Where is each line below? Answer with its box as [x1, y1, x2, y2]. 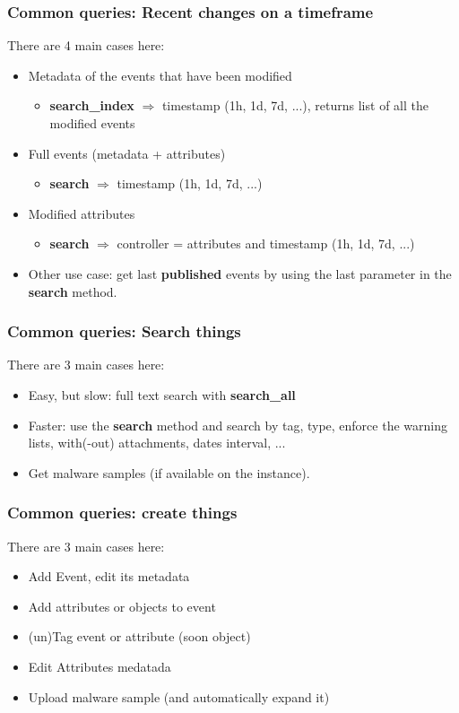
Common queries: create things [7, 501, 238, 524]
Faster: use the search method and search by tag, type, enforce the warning [28, 415, 447, 434]
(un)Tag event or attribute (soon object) [28, 627, 251, 646]
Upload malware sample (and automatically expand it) [28, 687, 330, 706]
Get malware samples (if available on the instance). [28, 463, 310, 482]
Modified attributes [28, 204, 135, 222]
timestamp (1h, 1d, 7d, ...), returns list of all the [161, 96, 429, 115]
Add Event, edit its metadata [28, 567, 190, 586]
